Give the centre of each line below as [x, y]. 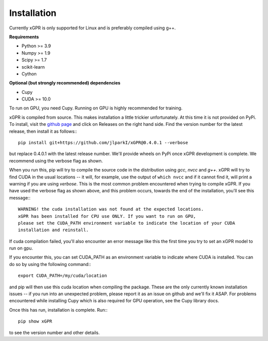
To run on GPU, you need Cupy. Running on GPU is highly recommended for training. [96, 108]
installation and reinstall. [53, 230]
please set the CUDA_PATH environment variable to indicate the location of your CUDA [127, 223]
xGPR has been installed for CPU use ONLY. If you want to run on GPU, [107, 216]
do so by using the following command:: [50, 264]
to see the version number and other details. [55, 333]
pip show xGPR [35, 321]
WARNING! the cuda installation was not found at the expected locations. [111, 209]
